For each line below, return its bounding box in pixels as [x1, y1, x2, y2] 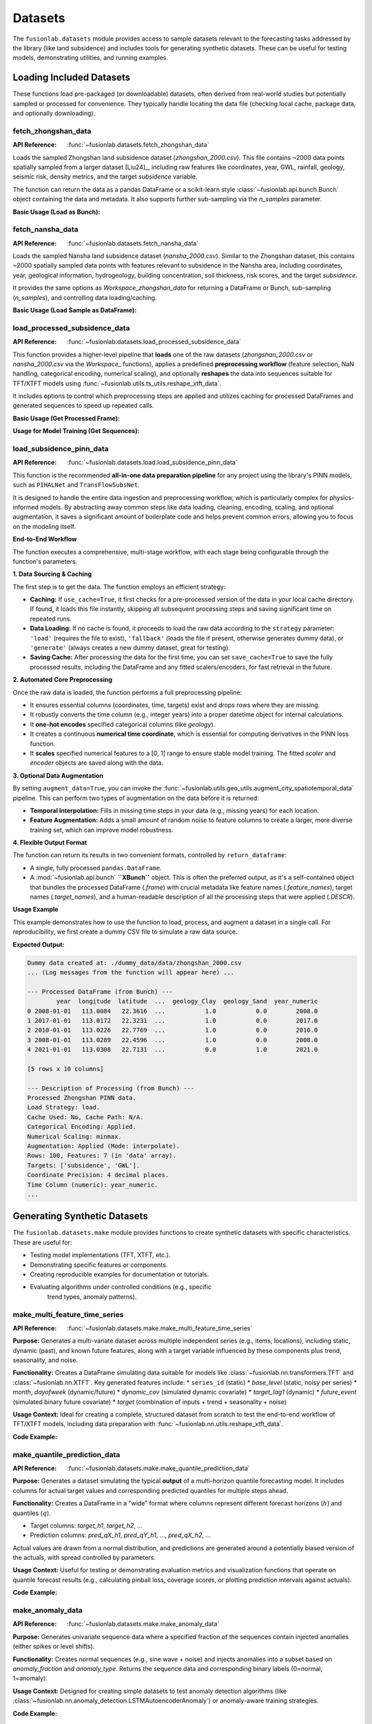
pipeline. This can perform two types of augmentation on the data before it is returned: [12, 794, 260, 802]
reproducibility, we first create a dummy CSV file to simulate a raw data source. [12, 928, 238, 936]
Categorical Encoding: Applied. [27, 1123, 137, 1131]
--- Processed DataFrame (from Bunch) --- [27, 988, 173, 996]
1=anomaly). [12, 1674, 48, 1683]
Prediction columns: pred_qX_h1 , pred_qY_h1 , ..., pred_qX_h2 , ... [30, 1531, 211, 1539]
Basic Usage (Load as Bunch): [12, 208, 101, 216]
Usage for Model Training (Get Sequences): [12, 427, 140, 435]
